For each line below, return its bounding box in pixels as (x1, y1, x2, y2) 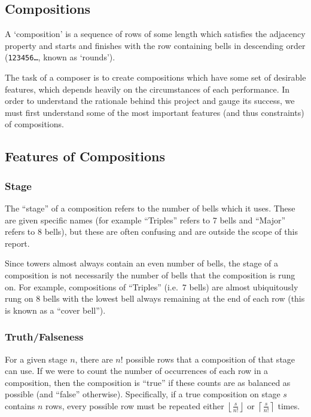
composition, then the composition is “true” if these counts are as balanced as (5, 376, 291, 388)
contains (5, 399, 35, 412)
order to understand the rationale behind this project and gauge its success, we (5, 94, 295, 107)
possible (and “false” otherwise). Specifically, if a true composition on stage (5, 388, 280, 400)
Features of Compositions (5, 147, 166, 165)
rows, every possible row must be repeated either (45, 399, 224, 412)
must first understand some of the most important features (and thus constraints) (5, 106, 304, 118)
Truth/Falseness (5, 329, 84, 344)
